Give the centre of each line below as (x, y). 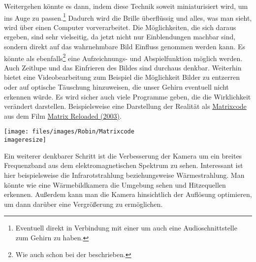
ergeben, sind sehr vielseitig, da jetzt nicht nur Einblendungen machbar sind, (120, 37)
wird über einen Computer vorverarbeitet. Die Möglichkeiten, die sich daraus (120, 27)
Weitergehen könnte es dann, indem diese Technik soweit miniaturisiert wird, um (126, 6)
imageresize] (25, 140)
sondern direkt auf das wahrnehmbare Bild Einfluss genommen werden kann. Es (125, 47)
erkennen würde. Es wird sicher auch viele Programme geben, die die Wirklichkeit (128, 96)
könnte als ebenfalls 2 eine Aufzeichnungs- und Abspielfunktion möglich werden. (123, 57)
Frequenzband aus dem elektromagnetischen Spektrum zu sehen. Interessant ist (124, 165)
